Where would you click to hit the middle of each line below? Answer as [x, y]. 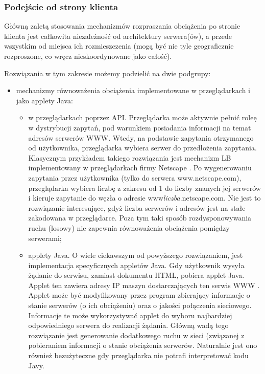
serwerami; [45, 238]
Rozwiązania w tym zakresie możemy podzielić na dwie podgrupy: [107, 73]
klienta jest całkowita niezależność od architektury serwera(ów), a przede [118, 36]
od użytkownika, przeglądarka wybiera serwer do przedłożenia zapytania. [142, 148]
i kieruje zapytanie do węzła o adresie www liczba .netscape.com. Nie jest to [144, 198]
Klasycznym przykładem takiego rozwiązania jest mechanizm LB [130, 157]
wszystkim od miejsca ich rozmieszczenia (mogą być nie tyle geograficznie [119, 46]
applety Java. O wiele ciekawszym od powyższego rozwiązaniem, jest [136, 255]
